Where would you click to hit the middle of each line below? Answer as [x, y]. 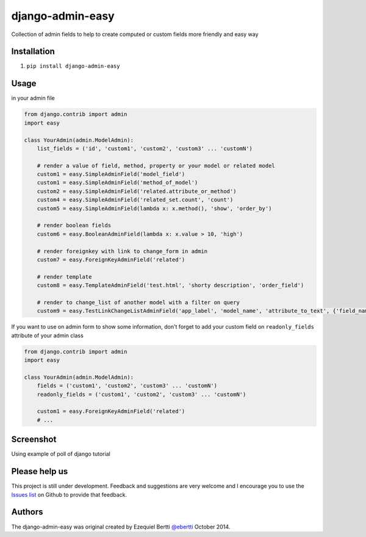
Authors [27, 512]
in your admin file [33, 98]
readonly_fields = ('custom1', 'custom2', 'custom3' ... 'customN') [142, 394]
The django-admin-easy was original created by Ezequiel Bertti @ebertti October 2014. [121, 527]
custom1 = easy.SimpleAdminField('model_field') [111, 174]
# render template [64, 277]
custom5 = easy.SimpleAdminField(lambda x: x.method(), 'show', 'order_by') [154, 208]
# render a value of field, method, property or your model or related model [156, 166]
